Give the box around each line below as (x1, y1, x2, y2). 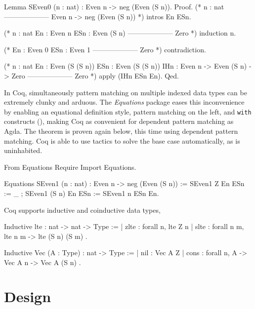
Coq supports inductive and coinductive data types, (4, 204, 161, 215)
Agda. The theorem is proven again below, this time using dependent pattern (4, 126, 238, 136)
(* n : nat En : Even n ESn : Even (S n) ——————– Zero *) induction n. (4, 28, 236, 38)
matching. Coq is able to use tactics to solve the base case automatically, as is (4, 135, 240, 146)
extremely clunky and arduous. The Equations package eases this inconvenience (4, 97, 245, 107)
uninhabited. (4, 145, 42, 155)
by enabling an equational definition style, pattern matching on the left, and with (4, 106, 252, 116)
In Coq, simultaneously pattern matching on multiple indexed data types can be (4, 87, 247, 97)
